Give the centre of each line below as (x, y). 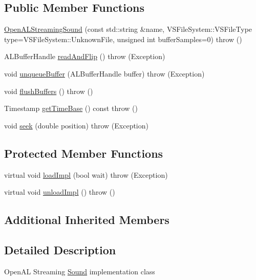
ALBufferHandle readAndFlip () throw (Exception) (85, 56)
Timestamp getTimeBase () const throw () (71, 108)
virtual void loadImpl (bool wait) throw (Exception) (86, 174)
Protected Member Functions (84, 153)
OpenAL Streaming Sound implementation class (80, 271)
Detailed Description (60, 249)
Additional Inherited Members (87, 220)
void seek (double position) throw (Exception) (76, 125)
